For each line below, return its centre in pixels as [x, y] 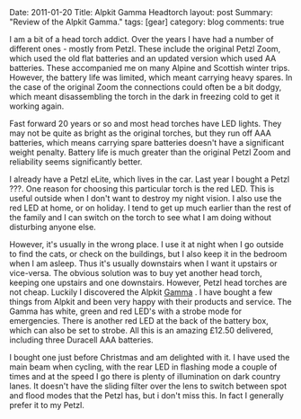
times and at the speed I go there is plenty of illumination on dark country [145, 376]
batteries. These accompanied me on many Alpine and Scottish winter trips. [150, 68]
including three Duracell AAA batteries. [82, 340]
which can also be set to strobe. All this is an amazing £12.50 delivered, [142, 330]
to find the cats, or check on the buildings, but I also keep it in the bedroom [148, 254]
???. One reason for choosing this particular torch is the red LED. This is [142, 189]
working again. [37, 106]
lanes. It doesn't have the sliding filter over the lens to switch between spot [148, 386]
